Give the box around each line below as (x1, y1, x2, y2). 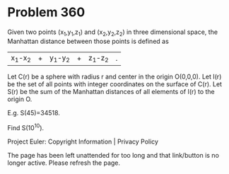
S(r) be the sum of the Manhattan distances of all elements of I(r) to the (7, 87, 215, 95)
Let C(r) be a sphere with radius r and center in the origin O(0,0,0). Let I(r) (7, 72, 222, 81)
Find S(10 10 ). (7, 122, 45, 132)
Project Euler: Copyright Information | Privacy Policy (7, 137, 159, 146)
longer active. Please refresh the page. (7, 158, 121, 167)
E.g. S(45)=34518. (7, 108, 60, 117)
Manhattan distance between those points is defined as (7, 37, 170, 45)
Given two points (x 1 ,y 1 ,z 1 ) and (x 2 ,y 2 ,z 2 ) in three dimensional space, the (7, 28, 218, 37)
